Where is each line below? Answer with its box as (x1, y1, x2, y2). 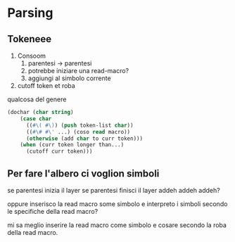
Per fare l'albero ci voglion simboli (7, 167, 160, 179)
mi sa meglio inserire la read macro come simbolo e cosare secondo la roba (7, 220, 227, 229)
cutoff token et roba (17, 82, 75, 89)
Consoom (17, 51, 46, 60)
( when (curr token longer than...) (20, 141, 125, 148)
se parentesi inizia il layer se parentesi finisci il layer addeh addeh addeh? (7, 186, 220, 194)
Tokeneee (7, 33, 52, 45)
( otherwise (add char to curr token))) (25, 135, 143, 142)
